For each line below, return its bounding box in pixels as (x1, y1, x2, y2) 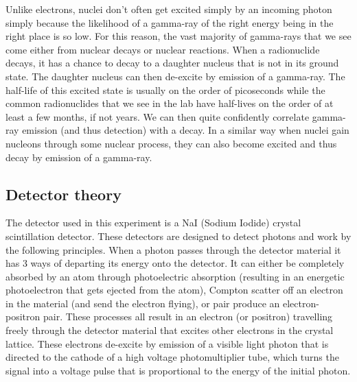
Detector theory (5, 183, 122, 204)
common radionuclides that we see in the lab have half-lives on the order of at (5, 96, 334, 110)
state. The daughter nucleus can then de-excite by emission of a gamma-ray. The (5, 69, 345, 83)
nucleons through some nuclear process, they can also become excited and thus (5, 136, 337, 150)
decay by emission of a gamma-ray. (5, 150, 152, 164)
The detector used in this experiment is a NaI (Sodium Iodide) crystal (5, 215, 301, 230)
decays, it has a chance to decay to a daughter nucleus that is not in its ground (5, 56, 339, 70)
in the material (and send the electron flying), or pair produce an (5, 296, 280, 310)
